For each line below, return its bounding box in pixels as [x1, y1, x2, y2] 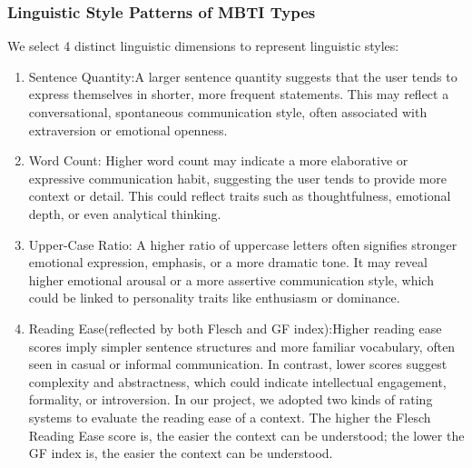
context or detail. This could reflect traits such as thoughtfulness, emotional [28, 186, 451, 205]
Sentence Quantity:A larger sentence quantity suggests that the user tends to [28, 66, 457, 85]
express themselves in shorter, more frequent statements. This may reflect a [28, 85, 449, 104]
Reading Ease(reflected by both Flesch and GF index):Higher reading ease [28, 318, 442, 337]
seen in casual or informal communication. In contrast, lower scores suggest [28, 354, 447, 373]
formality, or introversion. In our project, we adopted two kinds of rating [28, 390, 433, 409]
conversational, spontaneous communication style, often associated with [28, 103, 428, 121]
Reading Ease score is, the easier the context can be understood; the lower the [28, 425, 465, 444]
